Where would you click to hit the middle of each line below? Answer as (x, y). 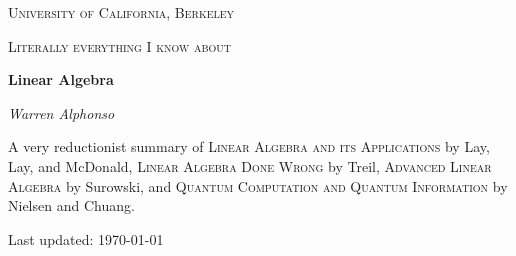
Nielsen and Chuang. (71, 205)
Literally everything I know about (120, 45)
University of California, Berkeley (121, 12)
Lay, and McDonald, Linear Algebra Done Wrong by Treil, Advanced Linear (250, 165)
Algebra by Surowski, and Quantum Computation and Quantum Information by (258, 185)
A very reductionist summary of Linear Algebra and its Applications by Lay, (249, 146)
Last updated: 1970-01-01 (86, 238)
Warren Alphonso (61, 112)
